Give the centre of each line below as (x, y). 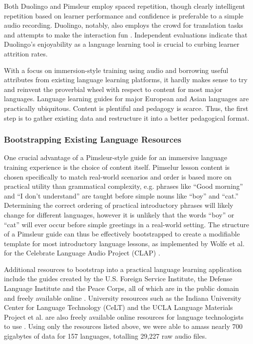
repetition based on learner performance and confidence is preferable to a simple (124, 15)
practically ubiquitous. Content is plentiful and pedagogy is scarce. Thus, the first (126, 108)
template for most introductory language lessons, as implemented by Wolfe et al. (124, 243)
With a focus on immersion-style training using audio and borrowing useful (116, 70)
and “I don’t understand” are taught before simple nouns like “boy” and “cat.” (121, 195)
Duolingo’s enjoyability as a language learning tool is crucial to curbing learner (122, 44)
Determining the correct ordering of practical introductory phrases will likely (119, 205)
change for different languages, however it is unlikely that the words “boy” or (119, 214)
